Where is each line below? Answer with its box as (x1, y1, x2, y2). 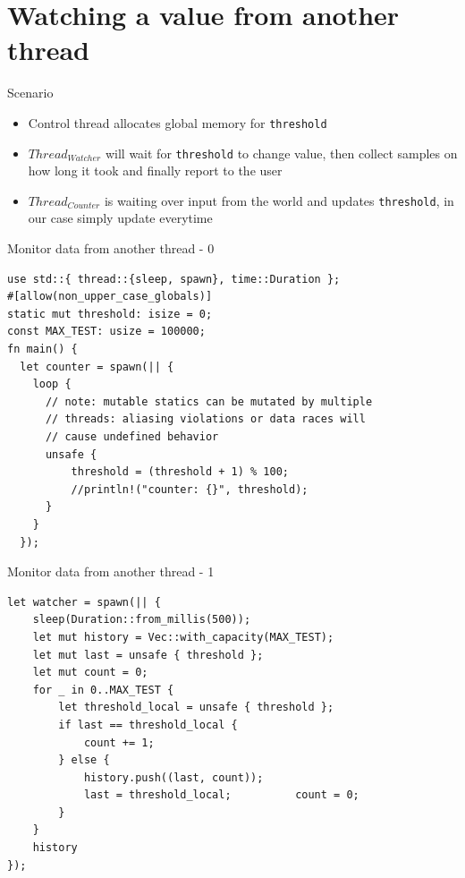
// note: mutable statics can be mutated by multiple (45, 395, 373, 408)
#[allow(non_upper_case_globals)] (7, 290, 213, 303)
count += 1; (83, 736, 155, 749)
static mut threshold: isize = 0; (7, 307, 213, 320)
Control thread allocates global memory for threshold (28, 113, 327, 132)
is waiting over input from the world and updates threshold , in (104, 191, 454, 209)
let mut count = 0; (32, 666, 148, 679)
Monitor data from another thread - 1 (7, 562, 215, 581)
